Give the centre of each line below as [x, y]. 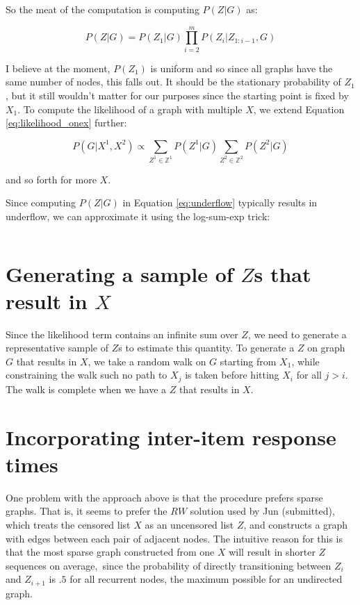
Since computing [41, 202]
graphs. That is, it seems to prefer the [87, 511]
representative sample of [57, 348]
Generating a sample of [120, 273]
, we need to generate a [297, 334]
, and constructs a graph [296, 524]
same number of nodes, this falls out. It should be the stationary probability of [173, 82]
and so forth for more [51, 179]
